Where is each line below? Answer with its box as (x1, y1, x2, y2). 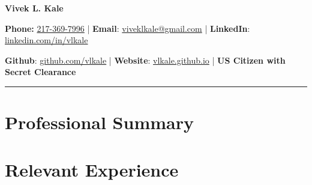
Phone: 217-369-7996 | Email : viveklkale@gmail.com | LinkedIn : (5, 22, 250, 34)
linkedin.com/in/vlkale (5, 34, 88, 46)
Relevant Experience (5, 157, 179, 181)
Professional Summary (5, 110, 194, 135)
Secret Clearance (5, 65, 76, 78)
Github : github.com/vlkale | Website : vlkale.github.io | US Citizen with (5, 53, 286, 66)
